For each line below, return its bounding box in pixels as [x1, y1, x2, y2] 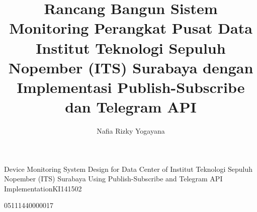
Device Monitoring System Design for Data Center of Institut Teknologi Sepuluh [4, 163, 253, 174]
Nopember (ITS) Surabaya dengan [8, 57, 253, 77]
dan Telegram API [65, 96, 197, 117]
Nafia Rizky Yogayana [97, 126, 165, 136]
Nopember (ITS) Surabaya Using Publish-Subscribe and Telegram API [4, 173, 223, 184]
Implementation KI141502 [4, 183, 82, 193]
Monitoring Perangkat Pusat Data [9, 18, 252, 38]
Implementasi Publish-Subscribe [17, 76, 245, 97]
